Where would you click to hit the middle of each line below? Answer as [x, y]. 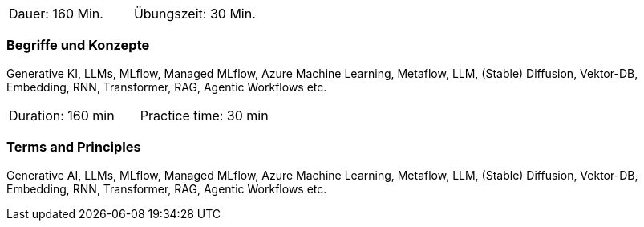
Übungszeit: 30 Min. [194, 14]
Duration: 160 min [62, 115]
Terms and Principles [74, 147]
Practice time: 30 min [204, 115]
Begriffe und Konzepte [78, 45]
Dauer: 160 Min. [56, 14]
